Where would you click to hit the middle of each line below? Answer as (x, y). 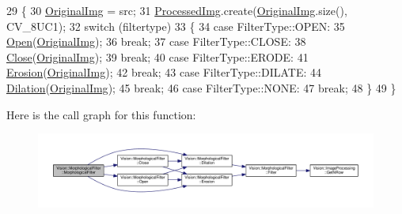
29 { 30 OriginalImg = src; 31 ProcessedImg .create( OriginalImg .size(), (177, 10)
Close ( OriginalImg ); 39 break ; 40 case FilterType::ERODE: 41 (157, 56)
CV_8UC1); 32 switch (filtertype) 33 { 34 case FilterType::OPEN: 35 (176, 26)
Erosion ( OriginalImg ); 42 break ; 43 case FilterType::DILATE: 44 (164, 72)
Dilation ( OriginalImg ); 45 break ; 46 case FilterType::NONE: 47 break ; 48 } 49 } (201, 87)
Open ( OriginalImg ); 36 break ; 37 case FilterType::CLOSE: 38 (156, 41)
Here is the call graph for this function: (101, 114)
